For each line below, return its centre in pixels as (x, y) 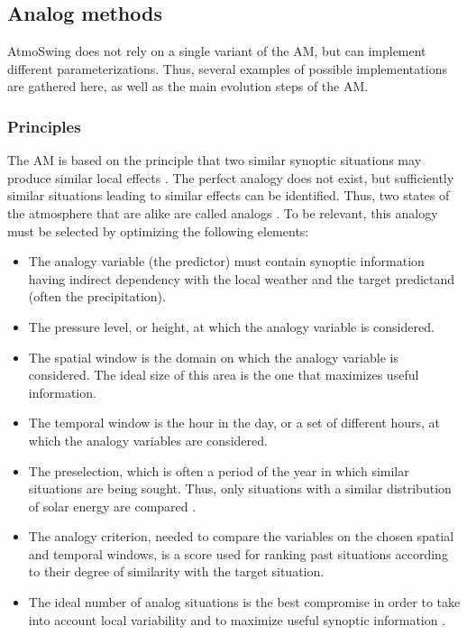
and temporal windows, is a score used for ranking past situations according (238, 553)
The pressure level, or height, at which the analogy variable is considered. (231, 326)
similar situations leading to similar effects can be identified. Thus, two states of (229, 195)
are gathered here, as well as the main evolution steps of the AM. (188, 86)
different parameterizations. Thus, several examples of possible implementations (227, 68)
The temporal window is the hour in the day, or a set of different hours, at (234, 423)
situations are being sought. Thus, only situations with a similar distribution (240, 488)
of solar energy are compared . (112, 506)
